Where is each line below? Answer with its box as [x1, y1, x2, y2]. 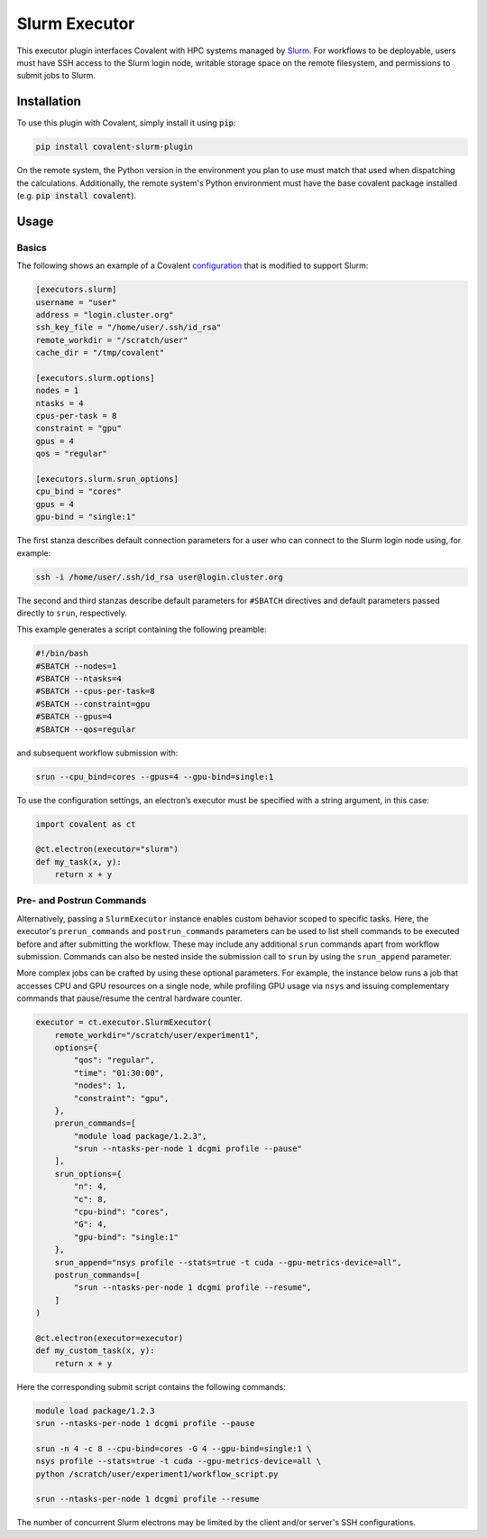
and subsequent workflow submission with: [16, 747, 179, 758]
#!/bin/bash [35, 648, 89, 659]
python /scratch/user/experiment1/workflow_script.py [35, 1469, 279, 1479]
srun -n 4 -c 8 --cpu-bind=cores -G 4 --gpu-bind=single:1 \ [35, 1443, 312, 1453]
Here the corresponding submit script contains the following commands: [16, 1381, 286, 1392]
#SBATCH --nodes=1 [35, 661, 117, 672]
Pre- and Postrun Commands [16, 894, 147, 907]
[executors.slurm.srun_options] [35, 474, 179, 484]
